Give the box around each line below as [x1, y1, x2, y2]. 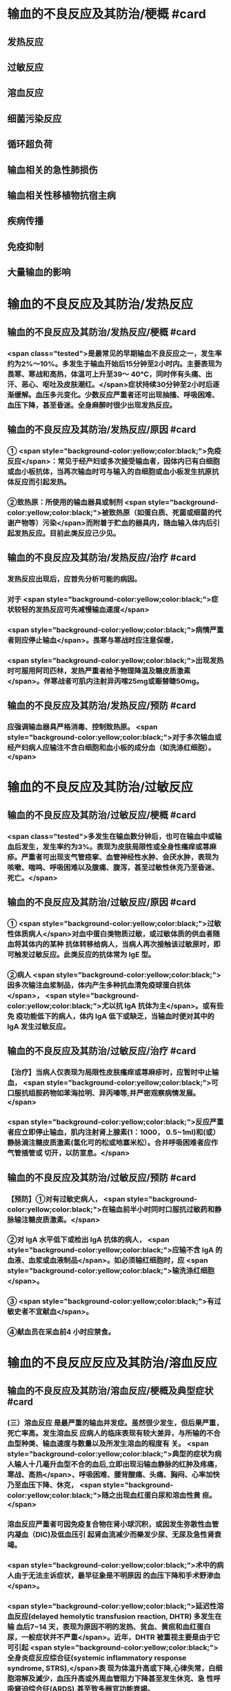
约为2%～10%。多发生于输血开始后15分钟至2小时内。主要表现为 [7, 359, 223, 368]
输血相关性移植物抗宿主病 [7, 189, 116, 201]
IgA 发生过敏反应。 [7, 1022, 70, 1031]
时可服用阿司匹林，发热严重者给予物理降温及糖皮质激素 [7, 666, 191, 675]
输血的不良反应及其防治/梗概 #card [7, 6, 207, 22]
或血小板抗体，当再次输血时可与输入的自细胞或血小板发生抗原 [7, 466, 212, 476]
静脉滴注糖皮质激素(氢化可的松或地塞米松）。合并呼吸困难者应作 [7, 1138, 219, 1147]
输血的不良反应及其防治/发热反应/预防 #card [7, 700, 197, 711]
